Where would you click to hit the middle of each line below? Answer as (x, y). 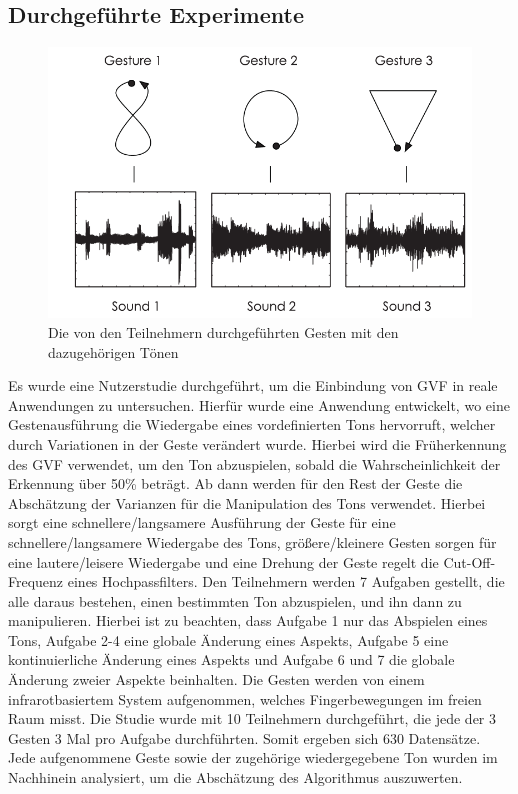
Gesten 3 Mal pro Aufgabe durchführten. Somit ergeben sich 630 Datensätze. (244, 737)
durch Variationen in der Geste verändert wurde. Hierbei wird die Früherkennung (257, 443)
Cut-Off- (469, 561)
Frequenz (36, 581)
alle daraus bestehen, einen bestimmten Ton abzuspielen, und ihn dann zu (235, 600)
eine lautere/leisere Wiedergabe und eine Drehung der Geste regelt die (223, 561)
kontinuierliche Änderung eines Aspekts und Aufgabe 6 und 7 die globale (231, 659)
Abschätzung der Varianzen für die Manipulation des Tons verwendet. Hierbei (247, 502)
